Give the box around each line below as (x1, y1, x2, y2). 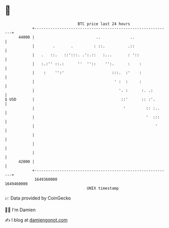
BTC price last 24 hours (77, 21, 130, 26)
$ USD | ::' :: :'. (5, 96, 156, 102)
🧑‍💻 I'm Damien (5, 207, 36, 213)
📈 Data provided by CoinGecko (5, 195, 71, 201)
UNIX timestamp (87, 185, 119, 191)
